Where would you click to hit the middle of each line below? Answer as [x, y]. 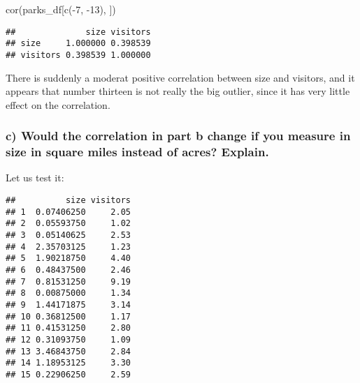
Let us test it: [35, 178]
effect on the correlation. [58, 104]
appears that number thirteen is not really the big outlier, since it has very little [178, 91]
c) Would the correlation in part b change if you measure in [178, 136]
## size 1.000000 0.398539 [78, 44]
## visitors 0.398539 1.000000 [78, 55]
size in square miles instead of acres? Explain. [137, 152]
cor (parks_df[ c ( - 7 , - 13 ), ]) [61, 9]
